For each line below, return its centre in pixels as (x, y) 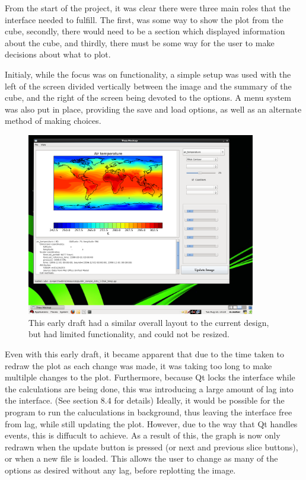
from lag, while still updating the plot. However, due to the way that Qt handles (151, 423)
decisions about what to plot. (58, 54)
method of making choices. (53, 121)
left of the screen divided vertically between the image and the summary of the (148, 86)
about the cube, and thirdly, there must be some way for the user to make (140, 42)
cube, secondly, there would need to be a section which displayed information (145, 31)
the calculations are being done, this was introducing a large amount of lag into (149, 388)
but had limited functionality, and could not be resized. (129, 334)
